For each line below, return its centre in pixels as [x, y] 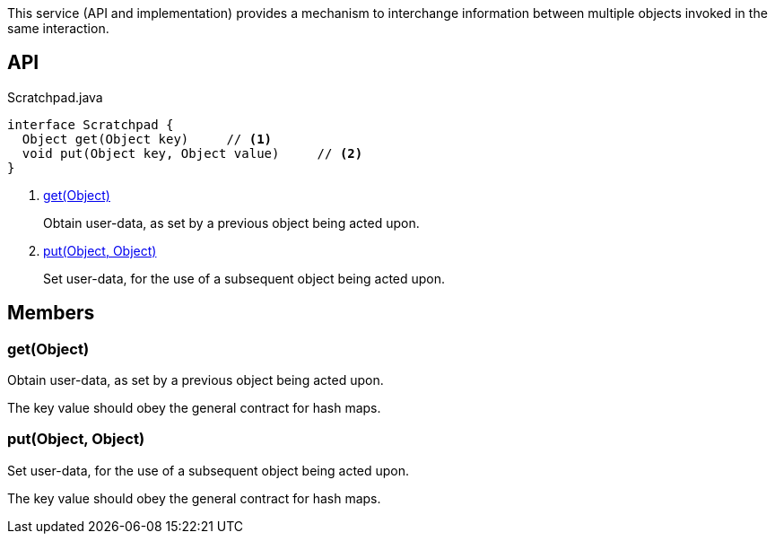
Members [51, 313]
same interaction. [58, 28]
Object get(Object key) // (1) [147, 139]
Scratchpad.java [55, 97]
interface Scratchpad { [91, 124]
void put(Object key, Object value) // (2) [192, 153]
